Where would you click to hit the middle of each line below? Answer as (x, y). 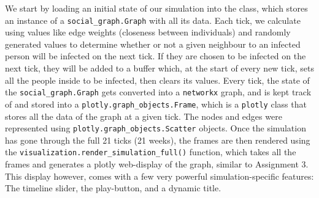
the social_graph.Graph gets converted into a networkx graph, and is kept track (158, 92)
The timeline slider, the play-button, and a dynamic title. (113, 188)
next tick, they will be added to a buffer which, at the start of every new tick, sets (159, 68)
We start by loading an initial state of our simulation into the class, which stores (156, 8)
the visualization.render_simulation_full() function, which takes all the (151, 152)
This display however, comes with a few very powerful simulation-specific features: (159, 176)
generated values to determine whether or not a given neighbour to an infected (153, 44)
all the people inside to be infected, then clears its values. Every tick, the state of (157, 80)
